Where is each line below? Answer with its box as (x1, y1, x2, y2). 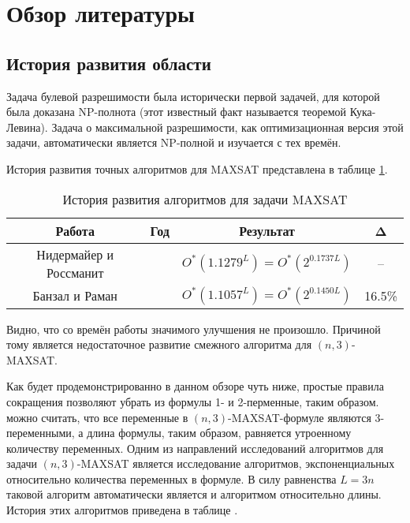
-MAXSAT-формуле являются (228, 409, 371, 425)
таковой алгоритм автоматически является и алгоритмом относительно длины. (6, 486, 382, 502)
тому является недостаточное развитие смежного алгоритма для (6, 336, 312, 353)
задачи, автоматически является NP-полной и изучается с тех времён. (6, 134, 341, 151)
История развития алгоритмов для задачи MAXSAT (62, 189, 348, 208)
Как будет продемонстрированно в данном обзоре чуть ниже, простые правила (6, 378, 384, 394)
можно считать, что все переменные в (6, 409, 188, 425)
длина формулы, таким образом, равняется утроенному (87, 424, 352, 441)
